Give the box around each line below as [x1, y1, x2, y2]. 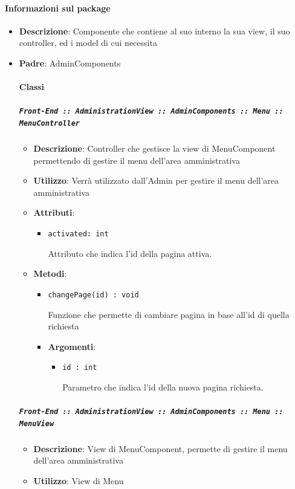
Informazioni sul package [5, 1, 111, 14]
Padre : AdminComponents [19, 56, 121, 69]
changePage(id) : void [48, 290, 139, 299]
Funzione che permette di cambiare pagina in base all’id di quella [48, 308, 290, 320]
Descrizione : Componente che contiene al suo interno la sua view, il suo [19, 24, 290, 37]
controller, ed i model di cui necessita [19, 36, 157, 49]
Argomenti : [48, 340, 96, 352]
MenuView [19, 419, 54, 428]
